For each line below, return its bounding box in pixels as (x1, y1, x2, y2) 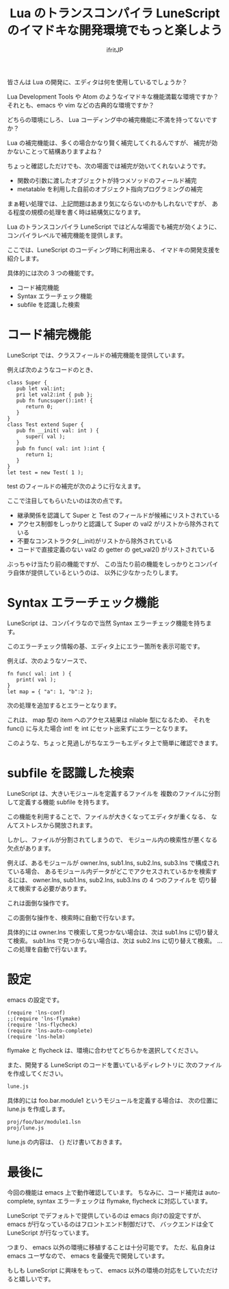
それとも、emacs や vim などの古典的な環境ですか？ (7, 101, 155, 109)
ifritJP (106, 45, 124, 54)
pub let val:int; (16, 385, 66, 392)
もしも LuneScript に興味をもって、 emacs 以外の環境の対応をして (7, 1266, 195, 1275)
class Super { (7, 379, 48, 386)
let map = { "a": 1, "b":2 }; (7, 688, 94, 695)
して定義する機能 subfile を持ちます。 (7, 798, 113, 806)
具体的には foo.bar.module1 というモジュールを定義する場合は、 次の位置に (7, 1096, 219, 1104)
